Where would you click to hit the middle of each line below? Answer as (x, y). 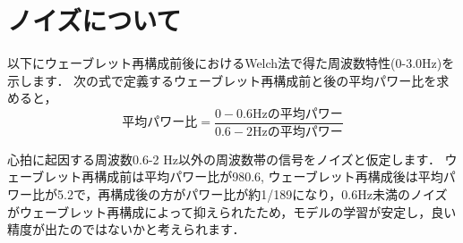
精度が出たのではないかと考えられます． (126, 229)
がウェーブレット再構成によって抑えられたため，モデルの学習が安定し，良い (232, 211)
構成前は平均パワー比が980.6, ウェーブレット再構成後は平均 (269, 176)
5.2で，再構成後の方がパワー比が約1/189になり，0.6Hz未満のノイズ (252, 194)
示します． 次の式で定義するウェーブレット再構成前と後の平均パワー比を (222, 80)
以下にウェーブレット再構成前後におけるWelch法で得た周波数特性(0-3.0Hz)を (231, 63)
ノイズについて (94, 20)
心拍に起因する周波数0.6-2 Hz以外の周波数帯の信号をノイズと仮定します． (224, 159)
